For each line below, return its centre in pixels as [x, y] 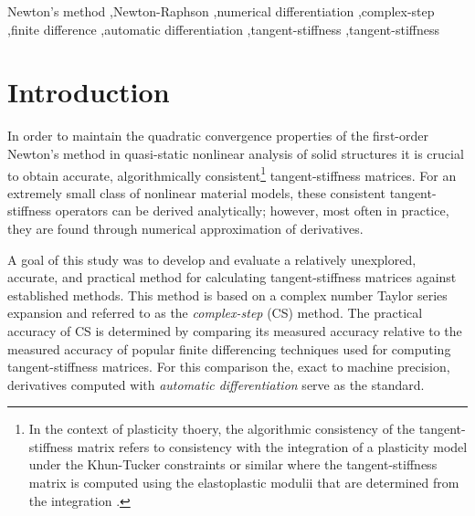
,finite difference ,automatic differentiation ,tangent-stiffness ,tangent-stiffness [224, 29]
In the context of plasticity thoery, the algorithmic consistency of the [222, 429]
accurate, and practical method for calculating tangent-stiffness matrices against [232, 277]
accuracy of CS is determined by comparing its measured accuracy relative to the [235, 330]
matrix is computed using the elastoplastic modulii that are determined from [244, 483]
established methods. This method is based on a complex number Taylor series [227, 295]
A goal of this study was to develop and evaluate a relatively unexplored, [212, 259]
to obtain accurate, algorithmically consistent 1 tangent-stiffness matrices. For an [232, 174]
